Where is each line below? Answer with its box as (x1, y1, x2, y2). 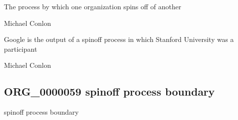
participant (4, 43, 37, 54)
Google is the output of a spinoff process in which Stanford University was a (4, 34, 234, 44)
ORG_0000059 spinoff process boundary (4, 84, 215, 99)
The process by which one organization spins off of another (4, 1, 181, 11)
